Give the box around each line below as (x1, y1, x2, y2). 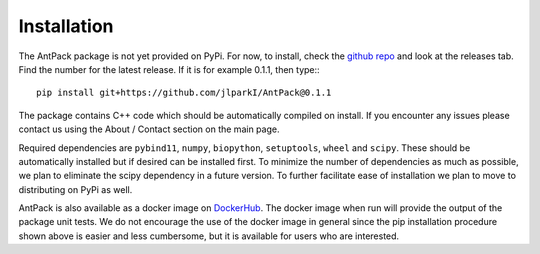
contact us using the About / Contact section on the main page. (18, 123, 280, 135)
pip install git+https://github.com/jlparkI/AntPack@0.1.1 (36, 87, 332, 99)
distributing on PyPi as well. (18, 183, 133, 195)
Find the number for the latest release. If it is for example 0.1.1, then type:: (18, 63, 320, 75)
